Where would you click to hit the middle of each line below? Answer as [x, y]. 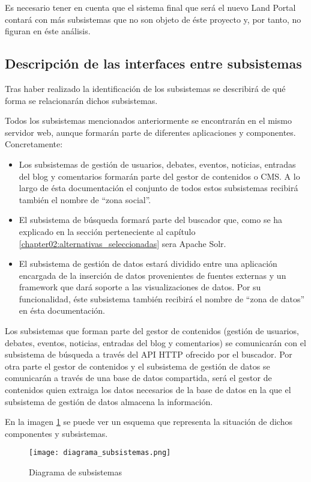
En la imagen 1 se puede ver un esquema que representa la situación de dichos [149, 422]
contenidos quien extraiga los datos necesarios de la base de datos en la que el [148, 390]
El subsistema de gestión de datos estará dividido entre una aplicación [148, 264]
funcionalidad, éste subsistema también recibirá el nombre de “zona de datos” [162, 298]
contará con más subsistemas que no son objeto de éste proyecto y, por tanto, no [153, 19]
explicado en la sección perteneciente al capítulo [107, 231]
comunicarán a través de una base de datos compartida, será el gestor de [138, 378]
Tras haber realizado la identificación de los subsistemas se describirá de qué [145, 88]
